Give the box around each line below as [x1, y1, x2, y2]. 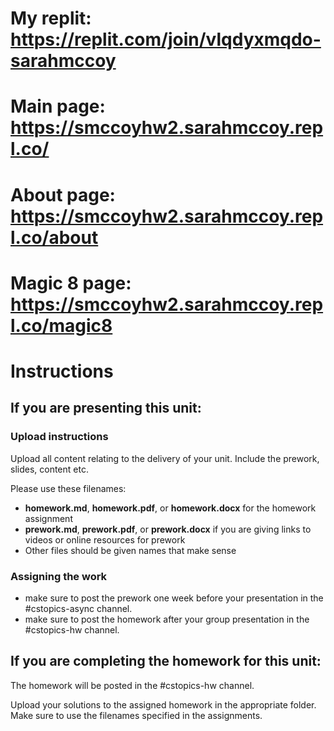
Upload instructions [10, 430, 109, 444]
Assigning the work [10, 569, 108, 583]
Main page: [10, 95, 106, 118]
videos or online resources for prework [24, 533, 186, 546]
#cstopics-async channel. [24, 602, 133, 614]
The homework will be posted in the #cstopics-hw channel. [10, 679, 255, 691]
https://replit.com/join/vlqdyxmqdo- [10, 28, 322, 51]
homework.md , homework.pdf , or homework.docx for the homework [24, 502, 317, 514]
